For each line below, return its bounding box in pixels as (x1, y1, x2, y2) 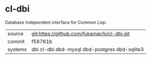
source (7, 30, 23, 37)
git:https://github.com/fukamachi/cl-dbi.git (31, 30, 130, 37)
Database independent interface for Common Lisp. (5, 19, 107, 25)
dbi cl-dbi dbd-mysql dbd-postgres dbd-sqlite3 (31, 46, 144, 53)
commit (7, 38, 25, 44)
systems (7, 46, 27, 53)
